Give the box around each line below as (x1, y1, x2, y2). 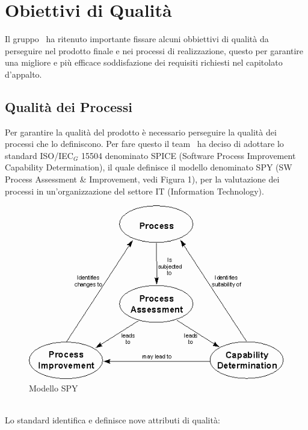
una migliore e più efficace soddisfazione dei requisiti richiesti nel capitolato (5, 56, 283, 69)
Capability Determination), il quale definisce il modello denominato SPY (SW (5, 161, 292, 173)
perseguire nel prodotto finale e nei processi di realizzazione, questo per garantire (5, 44, 304, 57)
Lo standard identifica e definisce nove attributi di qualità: (5, 413, 220, 426)
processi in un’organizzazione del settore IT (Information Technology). (5, 184, 264, 197)
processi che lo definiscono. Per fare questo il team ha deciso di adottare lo (5, 137, 284, 150)
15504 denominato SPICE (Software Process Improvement (81, 149, 296, 161)
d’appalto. (5, 67, 42, 80)
